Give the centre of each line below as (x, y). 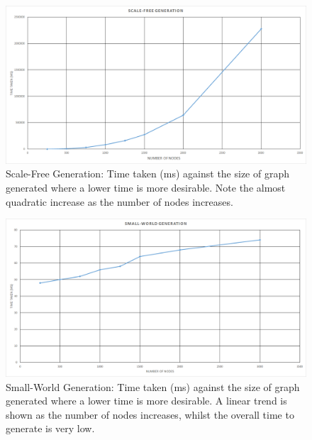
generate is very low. (50, 428)
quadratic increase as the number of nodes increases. (119, 201)
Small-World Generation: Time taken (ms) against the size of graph (153, 386)
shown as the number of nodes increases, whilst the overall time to (150, 414)
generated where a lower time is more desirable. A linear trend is (146, 401)
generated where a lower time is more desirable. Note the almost (146, 187)
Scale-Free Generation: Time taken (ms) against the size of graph (147, 174)
